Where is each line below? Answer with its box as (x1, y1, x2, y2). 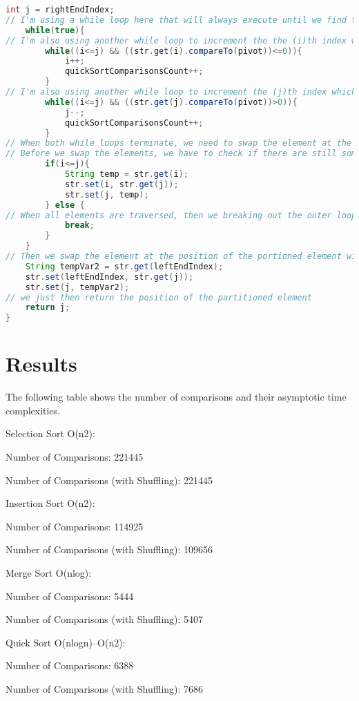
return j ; (25, 303, 70, 313)
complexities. (6, 403, 61, 417)
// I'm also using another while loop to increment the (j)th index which (6, 87, 357, 97)
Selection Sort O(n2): (6, 426, 95, 441)
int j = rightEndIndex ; (6, 5, 115, 15)
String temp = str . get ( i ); (64, 169, 188, 179)
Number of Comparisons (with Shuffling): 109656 (6, 542, 213, 557)
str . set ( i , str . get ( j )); (64, 179, 179, 189)
